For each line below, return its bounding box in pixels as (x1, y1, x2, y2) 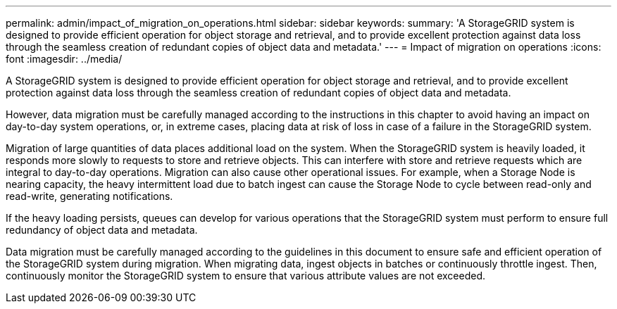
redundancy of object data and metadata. (6, 224, 198, 236)
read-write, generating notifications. (6, 190, 173, 202)
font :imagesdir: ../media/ (6, 53, 123, 65)
